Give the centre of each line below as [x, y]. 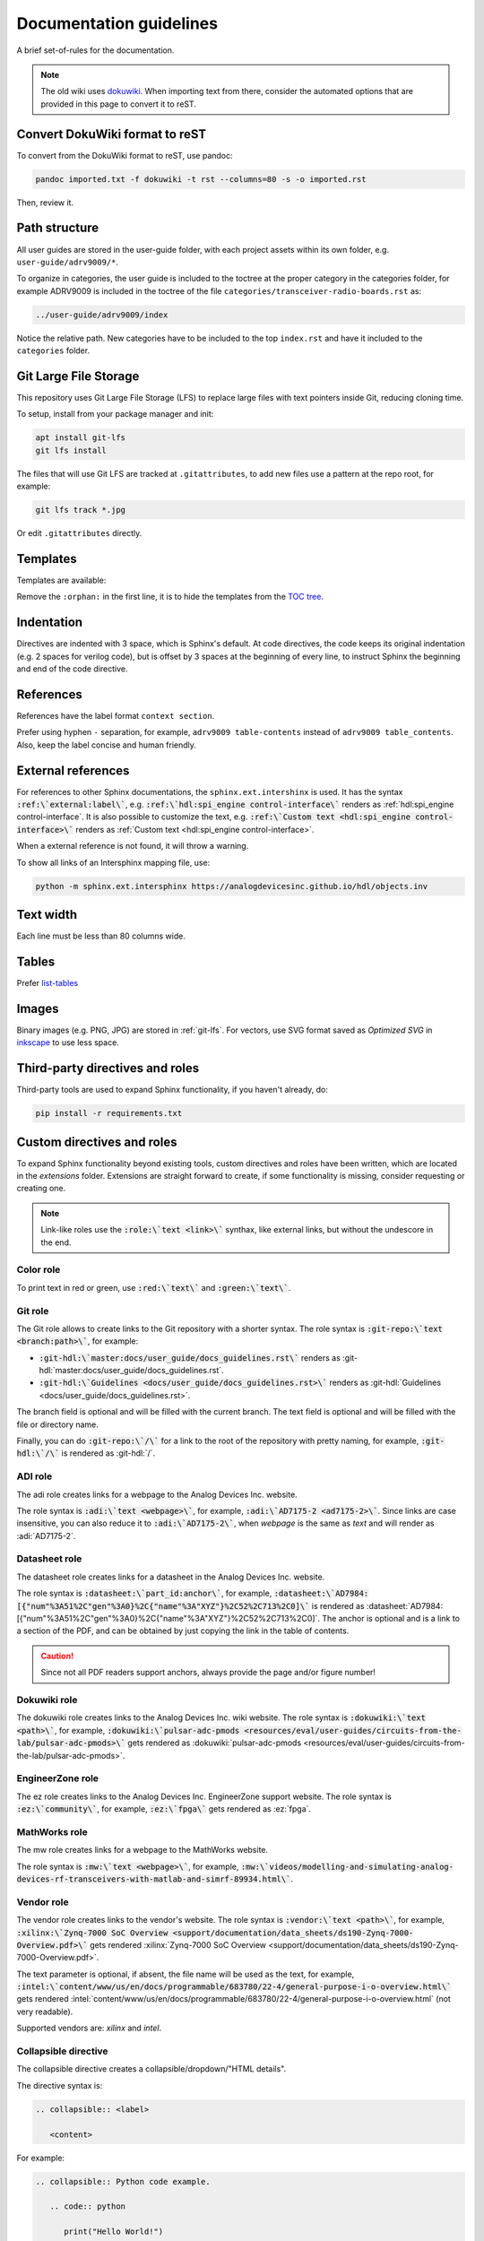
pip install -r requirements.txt [109, 1113]
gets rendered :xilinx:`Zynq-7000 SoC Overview [178, 1944]
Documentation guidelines [117, 23]
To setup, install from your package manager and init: [115, 414]
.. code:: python [87, 2206]
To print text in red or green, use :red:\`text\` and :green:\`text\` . [154, 1287]
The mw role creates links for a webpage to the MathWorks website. [143, 1850]
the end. [56, 1242]
